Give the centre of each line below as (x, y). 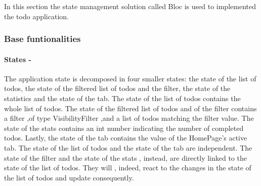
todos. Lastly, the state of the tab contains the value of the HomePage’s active (126, 138)
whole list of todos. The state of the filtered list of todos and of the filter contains (130, 108)
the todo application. (36, 16)
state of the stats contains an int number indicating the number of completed (124, 128)
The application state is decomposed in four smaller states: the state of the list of (130, 78)
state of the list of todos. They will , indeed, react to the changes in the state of (128, 168)
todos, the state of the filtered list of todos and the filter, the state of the (117, 88)
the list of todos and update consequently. (69, 177)
